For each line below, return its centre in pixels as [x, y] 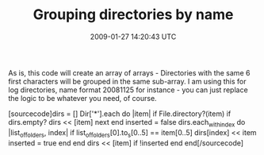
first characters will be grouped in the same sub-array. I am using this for [127, 81]
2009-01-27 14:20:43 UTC [133, 37]
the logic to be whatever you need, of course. [82, 98]
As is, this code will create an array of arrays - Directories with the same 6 [129, 72]
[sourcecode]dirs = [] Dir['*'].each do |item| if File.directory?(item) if [120, 114]
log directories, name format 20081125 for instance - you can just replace [128, 90]
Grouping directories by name [133, 15]
